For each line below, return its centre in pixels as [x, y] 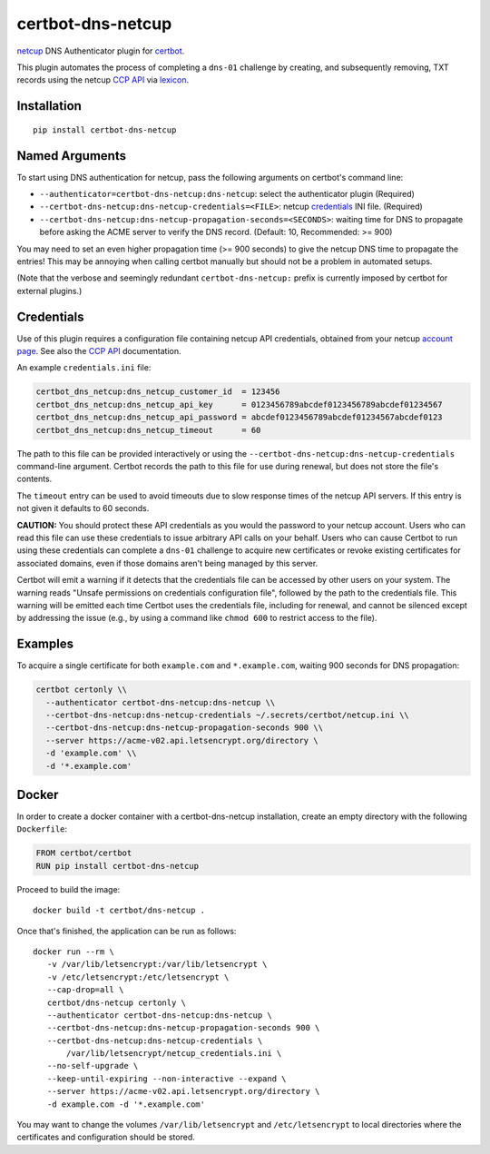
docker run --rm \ [74, 952]
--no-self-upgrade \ [93, 1066]
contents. [34, 479]
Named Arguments [72, 156]
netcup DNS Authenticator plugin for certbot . [101, 51]
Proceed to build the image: [69, 889]
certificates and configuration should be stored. [106, 1137]
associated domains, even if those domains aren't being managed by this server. [167, 563]
